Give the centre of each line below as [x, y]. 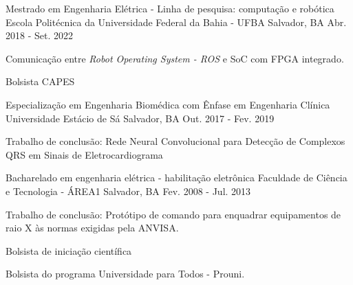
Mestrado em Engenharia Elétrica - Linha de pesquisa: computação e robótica [170, 8]
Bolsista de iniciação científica [69, 250]
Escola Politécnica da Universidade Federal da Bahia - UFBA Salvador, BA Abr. [176, 22]
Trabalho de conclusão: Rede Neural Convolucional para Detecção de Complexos [175, 141]
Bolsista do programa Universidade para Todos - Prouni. [125, 274]
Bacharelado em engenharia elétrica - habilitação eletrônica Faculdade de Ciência [176, 178]
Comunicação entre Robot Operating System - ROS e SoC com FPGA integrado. [175, 58]
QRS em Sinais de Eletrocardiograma [84, 154]
